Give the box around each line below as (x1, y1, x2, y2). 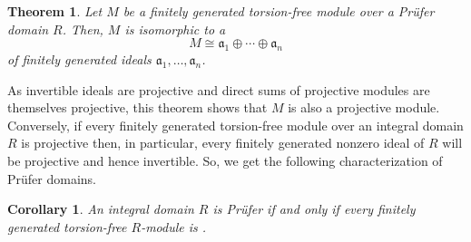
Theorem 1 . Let (7, 2, 103, 20)
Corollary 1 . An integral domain (7, 199, 194, 218)
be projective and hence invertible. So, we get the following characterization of (7, 150, 443, 169)
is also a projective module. (288, 98, 440, 117)
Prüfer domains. (7, 169, 96, 188)
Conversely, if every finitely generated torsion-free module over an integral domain (7, 115, 464, 134)
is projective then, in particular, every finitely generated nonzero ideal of (21, 133, 425, 152)
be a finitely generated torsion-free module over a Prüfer (123, 2, 435, 20)
